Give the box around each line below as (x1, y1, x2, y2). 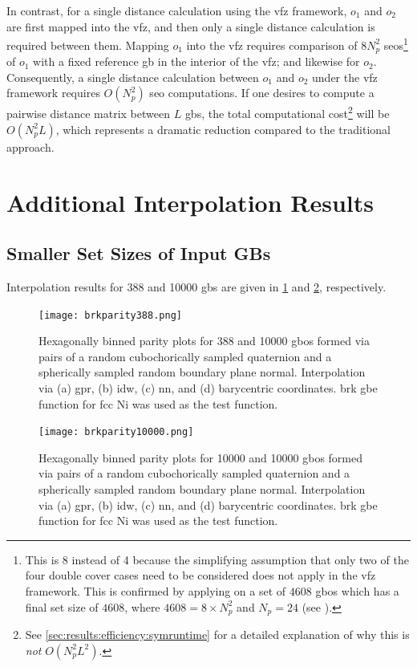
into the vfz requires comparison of (186, 36, 358, 53)
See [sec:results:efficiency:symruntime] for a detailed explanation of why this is (25, 625, 410, 642)
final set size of (25, 598, 99, 615)
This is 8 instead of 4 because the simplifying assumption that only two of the (25, 551, 409, 567)
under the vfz (312, 68, 378, 85)
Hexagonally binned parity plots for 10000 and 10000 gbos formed (38, 449, 363, 466)
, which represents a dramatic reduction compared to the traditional (55, 120, 391, 137)
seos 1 (383, 35, 408, 53)
